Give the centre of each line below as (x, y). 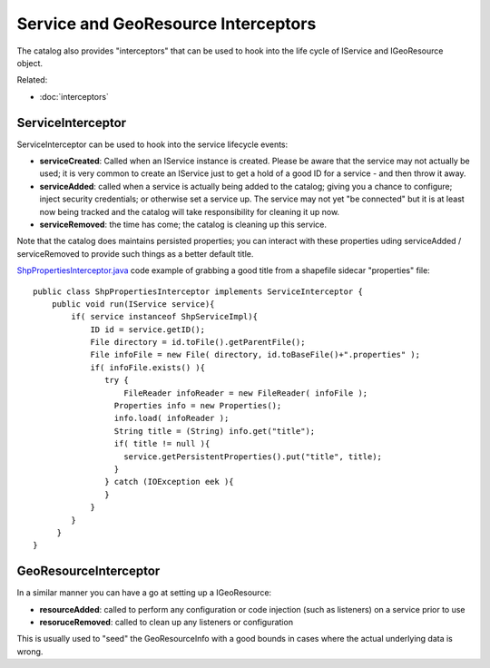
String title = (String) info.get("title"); (215, 431)
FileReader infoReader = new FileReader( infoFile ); (246, 393)
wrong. (30, 651)
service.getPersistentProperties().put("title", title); (253, 457)
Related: (32, 80)
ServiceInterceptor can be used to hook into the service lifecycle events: (152, 144)
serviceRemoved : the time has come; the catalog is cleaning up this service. (183, 224)
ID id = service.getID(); (148, 329)
